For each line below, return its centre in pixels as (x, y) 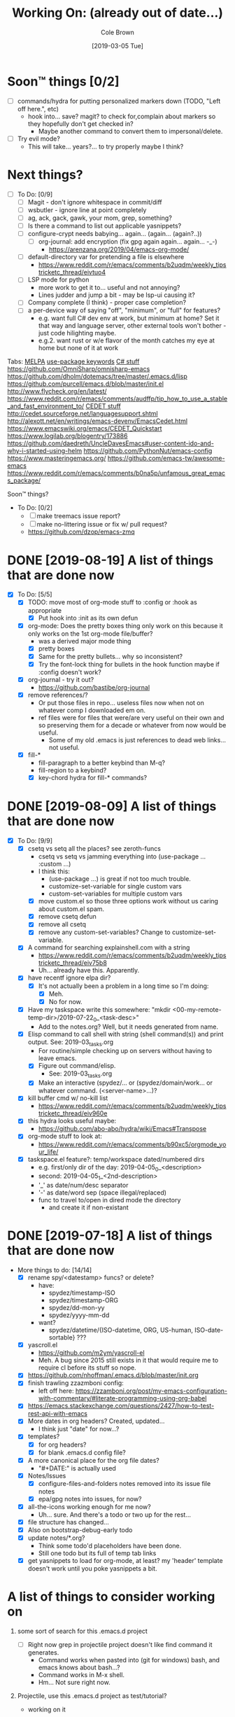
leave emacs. (57, 1058)
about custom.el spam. (71, 909)
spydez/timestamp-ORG (84, 1300)
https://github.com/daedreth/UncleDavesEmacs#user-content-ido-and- (111, 443)
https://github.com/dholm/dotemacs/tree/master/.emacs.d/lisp (97, 377)
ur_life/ (48, 1152)
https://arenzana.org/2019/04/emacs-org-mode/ (119, 249)
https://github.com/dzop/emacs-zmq (81, 532)
